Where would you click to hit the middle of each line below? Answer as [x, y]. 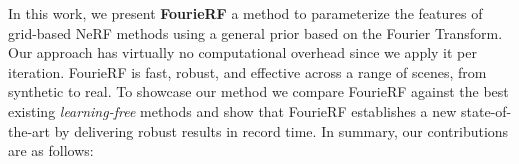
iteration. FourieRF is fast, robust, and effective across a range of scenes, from [247, 71]
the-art [29, 130]
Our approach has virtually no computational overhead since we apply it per [242, 52]
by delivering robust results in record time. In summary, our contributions [281, 130]
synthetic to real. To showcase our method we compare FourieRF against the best [258, 91]
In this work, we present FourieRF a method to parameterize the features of [245, 13]
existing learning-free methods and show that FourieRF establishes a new [232, 110]
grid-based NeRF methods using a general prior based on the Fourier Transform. [255, 32]
